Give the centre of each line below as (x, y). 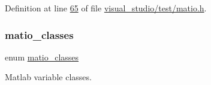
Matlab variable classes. (48, 77)
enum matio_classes (42, 57)
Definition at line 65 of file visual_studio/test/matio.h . (106, 8)
